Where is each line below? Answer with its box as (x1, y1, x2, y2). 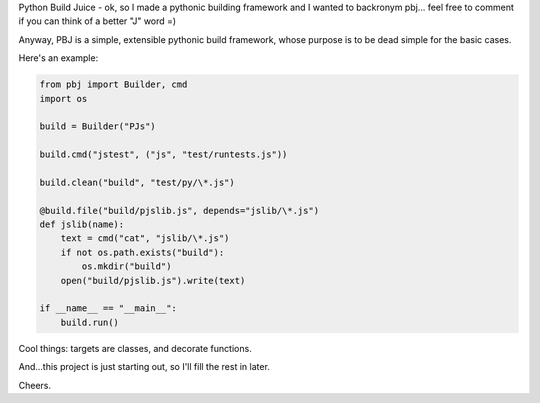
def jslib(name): (39, 219, 125, 230)
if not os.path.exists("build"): (60, 246, 225, 258)
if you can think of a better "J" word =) (18, 15, 177, 27)
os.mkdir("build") (81, 261, 172, 272)
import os (39, 93, 88, 104)
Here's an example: (18, 52, 99, 64)
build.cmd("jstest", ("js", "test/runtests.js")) (39, 149, 288, 160)
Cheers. (18, 379, 52, 391)
